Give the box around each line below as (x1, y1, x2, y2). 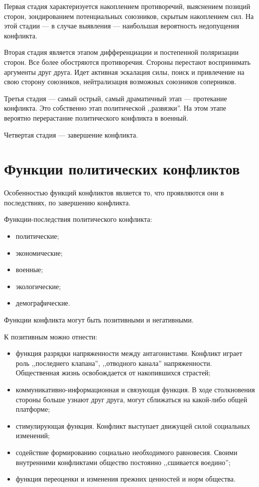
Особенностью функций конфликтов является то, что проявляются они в (4, 187, 224, 198)
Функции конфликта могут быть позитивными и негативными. (4, 315, 194, 325)
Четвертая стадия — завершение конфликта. (4, 129, 138, 140)
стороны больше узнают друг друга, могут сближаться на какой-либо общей (15, 394, 248, 404)
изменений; (15, 430, 50, 441)
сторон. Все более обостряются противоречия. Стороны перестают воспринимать (4, 56, 251, 67)
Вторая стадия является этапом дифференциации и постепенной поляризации (4, 47, 239, 57)
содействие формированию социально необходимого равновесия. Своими (15, 447, 238, 457)
